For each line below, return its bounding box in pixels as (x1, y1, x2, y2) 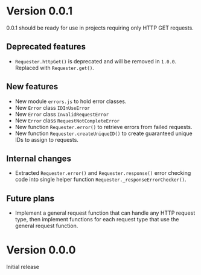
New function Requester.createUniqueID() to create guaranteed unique (14, 130, 193, 137)
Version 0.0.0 (6, 243, 76, 257)
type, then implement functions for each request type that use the (14, 216, 179, 223)
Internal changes (6, 153, 71, 163)
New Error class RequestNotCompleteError (14, 116, 120, 124)
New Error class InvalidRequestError (14, 110, 109, 118)
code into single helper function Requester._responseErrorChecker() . (14, 176, 187, 183)
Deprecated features (6, 42, 86, 52)
